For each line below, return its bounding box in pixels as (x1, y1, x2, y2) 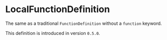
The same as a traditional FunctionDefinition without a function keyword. (5, 20, 162, 26)
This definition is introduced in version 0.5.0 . (5, 30, 100, 36)
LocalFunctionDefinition (5, 4, 110, 15)
